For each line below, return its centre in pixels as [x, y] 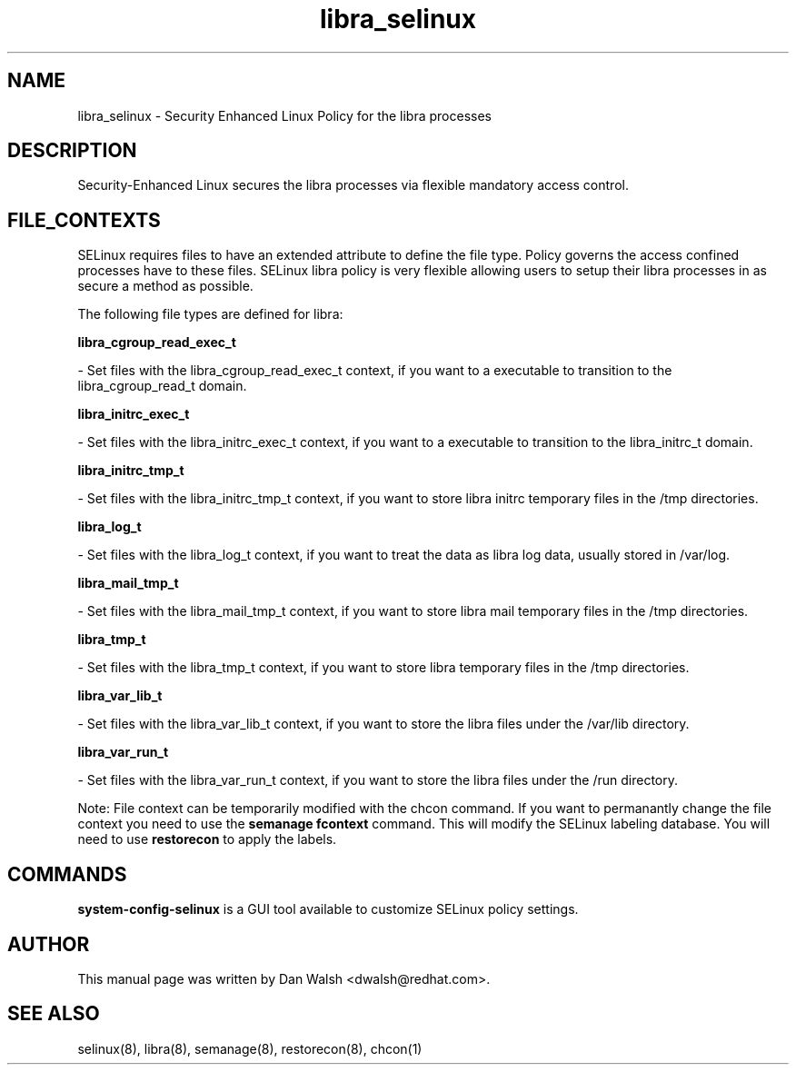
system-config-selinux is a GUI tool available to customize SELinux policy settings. [328, 909]
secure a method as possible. [165, 286]
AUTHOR [49, 944]
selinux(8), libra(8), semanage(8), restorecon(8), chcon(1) [250, 1048]
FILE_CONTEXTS [84, 220]
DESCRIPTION [72, 151]
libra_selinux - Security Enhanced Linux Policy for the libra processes [285, 115]
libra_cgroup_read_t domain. [162, 386]
